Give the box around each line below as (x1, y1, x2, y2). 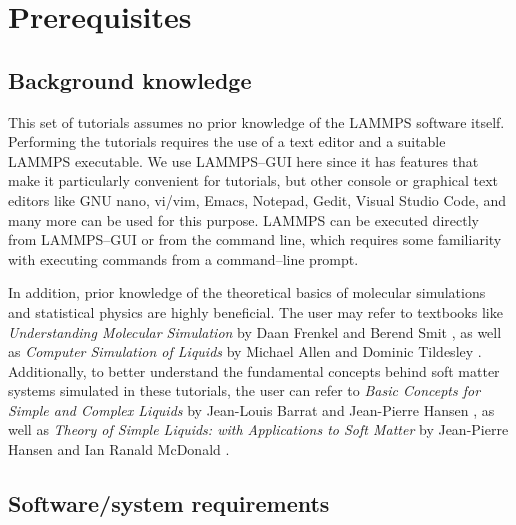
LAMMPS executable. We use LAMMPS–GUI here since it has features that (8, 150, 479, 171)
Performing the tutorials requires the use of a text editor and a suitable (8, 131, 446, 152)
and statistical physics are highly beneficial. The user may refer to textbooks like (8, 301, 503, 322)
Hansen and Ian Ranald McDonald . (8, 439, 230, 460)
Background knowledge (8, 64, 252, 95)
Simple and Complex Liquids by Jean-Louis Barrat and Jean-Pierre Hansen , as (8, 399, 495, 420)
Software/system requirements (8, 488, 330, 519)
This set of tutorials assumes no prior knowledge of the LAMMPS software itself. (8, 111, 505, 132)
